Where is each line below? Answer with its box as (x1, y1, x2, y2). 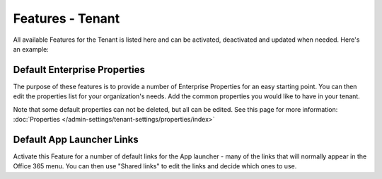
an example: (13, 45, 49, 53)
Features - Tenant (13, 11, 120, 26)
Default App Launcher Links (13, 133, 139, 145)
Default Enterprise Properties (13, 64, 145, 76)
